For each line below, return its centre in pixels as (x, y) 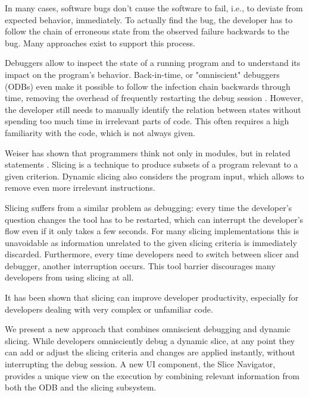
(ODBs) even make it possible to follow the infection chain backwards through (148, 86)
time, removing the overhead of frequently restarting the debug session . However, (154, 98)
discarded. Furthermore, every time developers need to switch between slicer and (152, 254)
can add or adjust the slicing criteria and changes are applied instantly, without (150, 352)
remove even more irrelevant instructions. (80, 188)
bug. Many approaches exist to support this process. (100, 42)
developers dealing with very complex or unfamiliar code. (109, 309)
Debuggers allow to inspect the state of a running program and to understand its (153, 63)
